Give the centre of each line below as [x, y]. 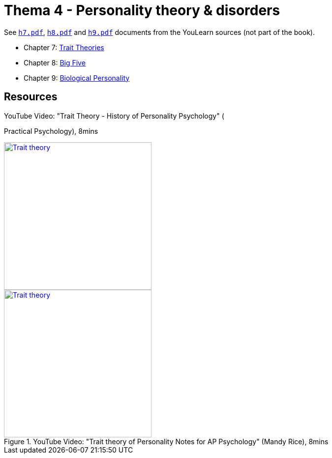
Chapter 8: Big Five [55, 62]
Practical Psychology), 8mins [51, 131]
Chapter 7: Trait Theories [64, 47]
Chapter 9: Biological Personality [77, 78]
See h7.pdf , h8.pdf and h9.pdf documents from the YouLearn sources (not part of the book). [159, 32]
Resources [31, 97]
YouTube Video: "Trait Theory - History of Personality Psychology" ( [114, 116]
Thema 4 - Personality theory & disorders [142, 10]
